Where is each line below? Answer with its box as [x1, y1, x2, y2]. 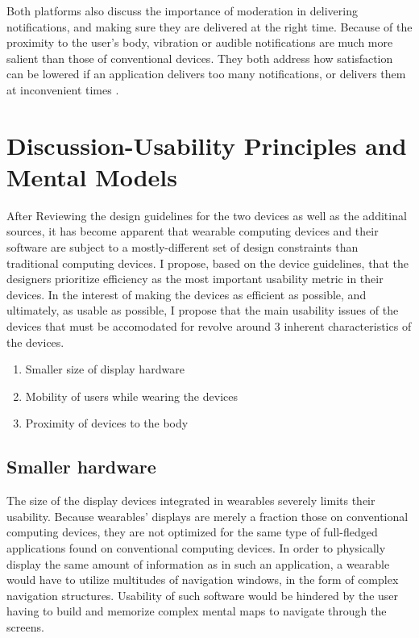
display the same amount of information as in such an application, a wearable [6, 555, 390, 572]
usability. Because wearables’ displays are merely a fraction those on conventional [6, 507, 409, 524]
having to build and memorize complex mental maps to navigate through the [6, 603, 387, 619]
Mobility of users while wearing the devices [25, 387, 238, 404]
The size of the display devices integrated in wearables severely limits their [6, 492, 375, 509]
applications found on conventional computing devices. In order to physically [6, 539, 386, 556]
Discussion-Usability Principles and [6, 128, 407, 161]
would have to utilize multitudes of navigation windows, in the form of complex [6, 571, 399, 588]
